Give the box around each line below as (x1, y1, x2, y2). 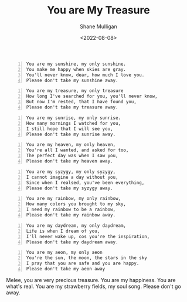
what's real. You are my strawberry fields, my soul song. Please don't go (6, 283, 182, 290)
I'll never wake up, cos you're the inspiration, (26, 233, 150, 239)
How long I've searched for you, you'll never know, (26, 93, 158, 100)
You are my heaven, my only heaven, (26, 142, 116, 148)
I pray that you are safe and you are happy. (26, 260, 140, 267)
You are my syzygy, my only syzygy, (26, 168, 116, 175)
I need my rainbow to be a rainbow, (26, 206, 116, 213)
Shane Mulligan (80, 23, 117, 30)
